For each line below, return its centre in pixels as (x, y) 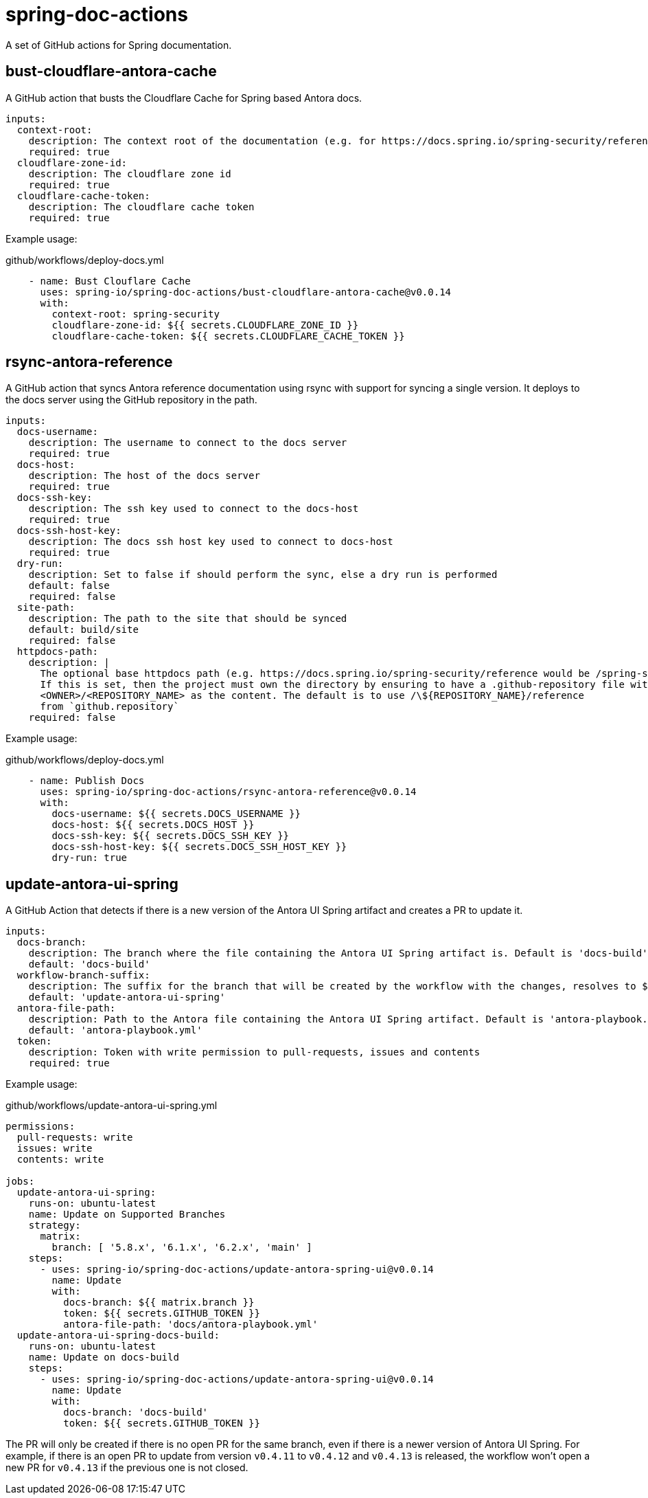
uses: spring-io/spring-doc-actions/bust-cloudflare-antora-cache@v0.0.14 (246, 292)
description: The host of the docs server (144, 476)
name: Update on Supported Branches (127, 1215)
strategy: (55, 1226)
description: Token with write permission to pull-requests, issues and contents (254, 1052)
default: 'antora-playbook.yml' (115, 1030)
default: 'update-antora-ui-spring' (127, 997)
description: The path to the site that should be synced (188, 619)
